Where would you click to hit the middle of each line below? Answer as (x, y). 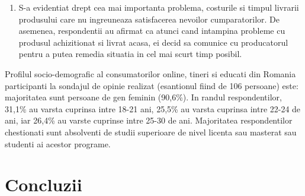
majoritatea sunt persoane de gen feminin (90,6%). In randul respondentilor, (143, 97)
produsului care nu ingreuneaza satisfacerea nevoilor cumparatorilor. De (149, 19)
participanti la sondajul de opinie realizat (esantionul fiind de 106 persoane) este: (152, 85)
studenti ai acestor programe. (58, 143)
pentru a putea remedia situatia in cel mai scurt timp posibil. (130, 54)
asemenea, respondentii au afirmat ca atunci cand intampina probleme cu (152, 31)
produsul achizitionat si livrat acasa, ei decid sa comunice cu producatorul (153, 42)
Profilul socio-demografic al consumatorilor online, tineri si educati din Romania (150, 73)
